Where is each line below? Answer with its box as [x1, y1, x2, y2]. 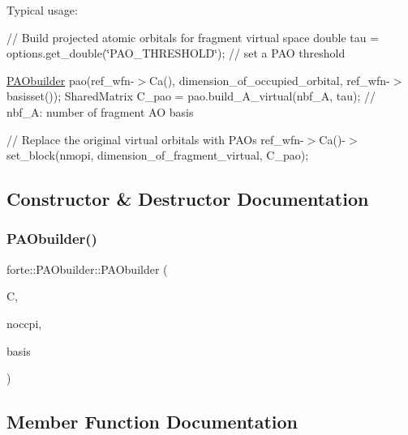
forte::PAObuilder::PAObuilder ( [6, 260, 168, 277]
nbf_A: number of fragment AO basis [6, 103, 194, 120]
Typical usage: [6, 2, 78, 18]
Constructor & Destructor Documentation [6, 186, 369, 211]
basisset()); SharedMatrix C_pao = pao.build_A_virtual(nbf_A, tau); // [6, 87, 376, 104]
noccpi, [6, 314, 42, 331]
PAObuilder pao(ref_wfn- [6, 71, 135, 88]
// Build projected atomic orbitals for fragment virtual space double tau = [6, 28, 380, 45]
